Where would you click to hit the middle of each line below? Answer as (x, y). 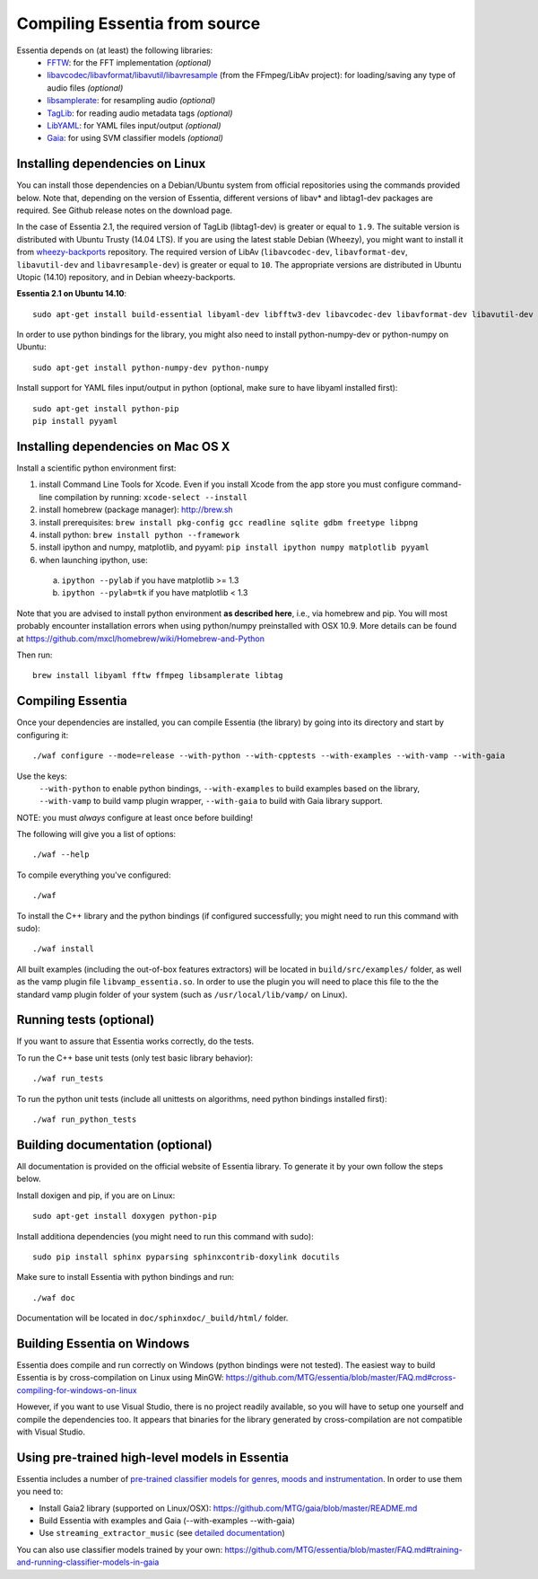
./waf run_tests (68, 1079)
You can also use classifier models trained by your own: (120, 1549)
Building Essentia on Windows (103, 1343)
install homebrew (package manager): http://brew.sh (136, 510)
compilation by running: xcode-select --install (151, 497)
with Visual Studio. (51, 1432)
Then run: (35, 655)
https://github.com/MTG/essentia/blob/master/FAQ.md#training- (343, 1549)
